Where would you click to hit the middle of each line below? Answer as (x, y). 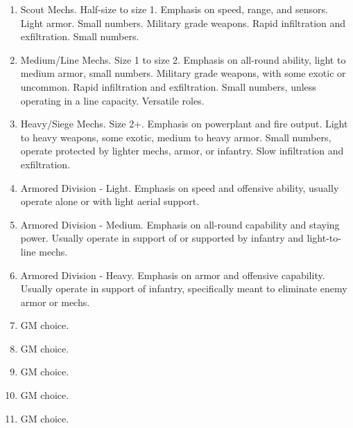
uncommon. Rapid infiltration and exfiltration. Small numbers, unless (168, 86)
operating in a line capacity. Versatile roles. (112, 100)
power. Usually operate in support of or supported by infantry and (162, 238)
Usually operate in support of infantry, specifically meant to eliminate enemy (184, 288)
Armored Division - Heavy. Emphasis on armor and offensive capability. (173, 275)
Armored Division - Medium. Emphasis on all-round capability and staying (180, 224)
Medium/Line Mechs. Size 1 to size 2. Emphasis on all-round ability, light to (183, 59)
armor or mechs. (55, 302)
